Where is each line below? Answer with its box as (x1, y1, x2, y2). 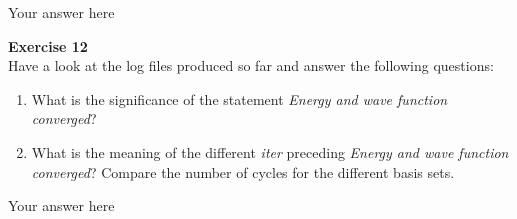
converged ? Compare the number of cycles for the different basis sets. (31, 161, 455, 182)
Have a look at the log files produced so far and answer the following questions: (8, 55, 494, 76)
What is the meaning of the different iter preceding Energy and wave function (31, 141, 509, 162)
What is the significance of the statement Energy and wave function (31, 88, 448, 109)
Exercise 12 (8, 35, 88, 56)
